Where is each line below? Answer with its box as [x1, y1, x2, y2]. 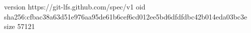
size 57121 [4, 21, 35, 31]
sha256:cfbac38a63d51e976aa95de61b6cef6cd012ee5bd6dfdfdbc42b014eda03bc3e [4, 11, 247, 21]
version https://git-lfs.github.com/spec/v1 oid [4, 1, 146, 11]
